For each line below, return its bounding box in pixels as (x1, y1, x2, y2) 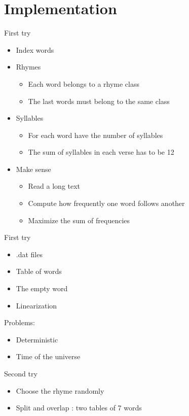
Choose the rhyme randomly (16, 385, 104, 396)
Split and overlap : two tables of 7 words (16, 402, 142, 413)
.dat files (16, 249, 43, 259)
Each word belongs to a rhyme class (28, 78, 140, 89)
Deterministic (16, 334, 58, 344)
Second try (4, 368, 37, 378)
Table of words (16, 266, 62, 276)
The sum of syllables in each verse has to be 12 (28, 147, 174, 157)
